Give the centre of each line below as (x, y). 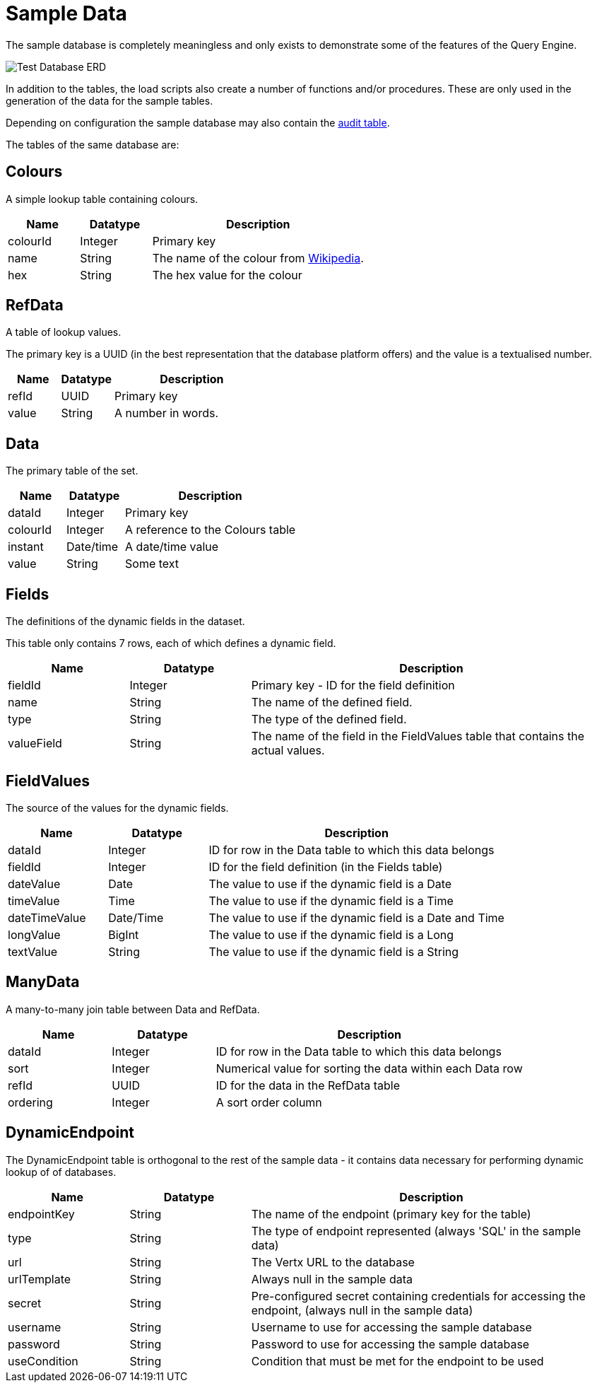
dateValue (34, 883)
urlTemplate (40, 1279)
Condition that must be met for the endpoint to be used (397, 1361)
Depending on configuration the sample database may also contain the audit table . (198, 122)
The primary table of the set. (72, 471)
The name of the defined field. (332, 702)
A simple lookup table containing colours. (102, 199)
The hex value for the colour (227, 275)
